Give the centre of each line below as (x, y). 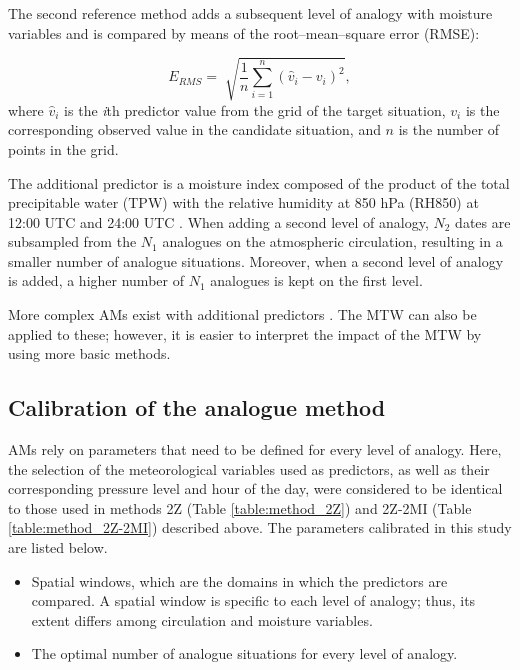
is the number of (449, 129)
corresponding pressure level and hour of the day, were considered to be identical (255, 488)
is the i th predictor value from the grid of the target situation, (255, 109)
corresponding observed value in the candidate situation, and (194, 129)
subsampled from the (72, 241)
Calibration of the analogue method (197, 407)
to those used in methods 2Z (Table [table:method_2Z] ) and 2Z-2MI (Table (240, 507)
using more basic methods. (89, 353)
